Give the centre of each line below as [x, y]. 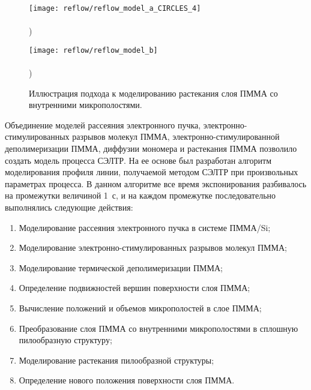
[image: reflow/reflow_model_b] [93, 50]
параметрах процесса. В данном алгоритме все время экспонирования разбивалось [156, 183]
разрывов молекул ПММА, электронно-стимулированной [176, 136]
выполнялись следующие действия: [69, 207]
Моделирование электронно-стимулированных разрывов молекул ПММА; [153, 247]
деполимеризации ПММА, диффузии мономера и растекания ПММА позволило [151, 148]
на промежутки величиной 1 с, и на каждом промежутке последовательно [140, 195]
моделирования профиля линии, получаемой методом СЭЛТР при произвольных [152, 172]
